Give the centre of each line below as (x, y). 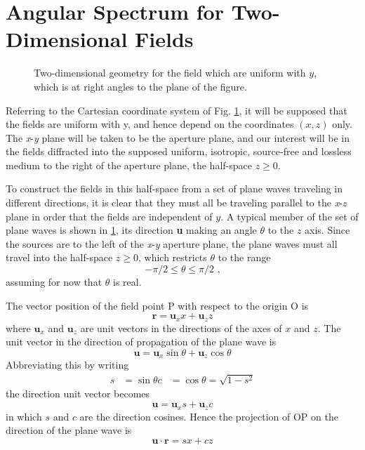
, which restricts (173, 257)
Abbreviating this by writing (67, 365)
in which (24, 416)
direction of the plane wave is (69, 430)
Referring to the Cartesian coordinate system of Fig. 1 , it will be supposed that (177, 110)
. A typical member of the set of (290, 216)
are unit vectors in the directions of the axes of (181, 327)
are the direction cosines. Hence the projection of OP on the (209, 416)
